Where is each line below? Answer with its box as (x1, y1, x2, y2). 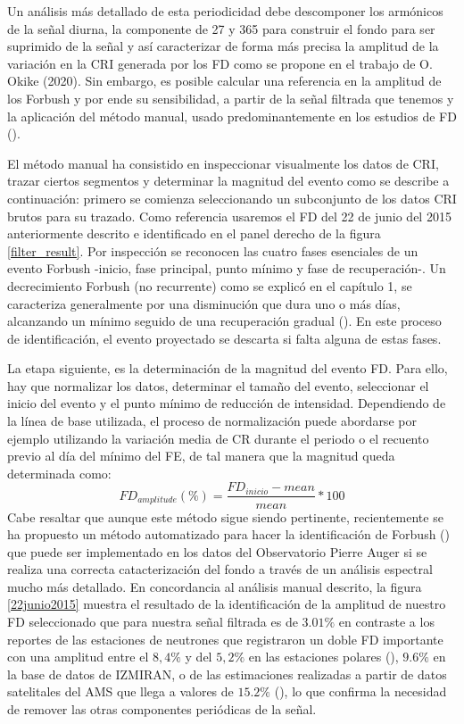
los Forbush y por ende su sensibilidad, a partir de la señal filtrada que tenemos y (7, 88, 454, 107)
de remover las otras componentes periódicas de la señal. (7, 700, 317, 719)
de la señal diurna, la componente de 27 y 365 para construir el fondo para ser (7, 19, 435, 37)
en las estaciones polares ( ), (248, 647, 399, 666)
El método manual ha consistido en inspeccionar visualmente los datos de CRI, (7, 154, 439, 172)
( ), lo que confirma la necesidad (274, 682, 447, 701)
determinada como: (7, 463, 112, 482)
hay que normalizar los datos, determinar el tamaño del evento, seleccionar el (7, 376, 429, 395)
